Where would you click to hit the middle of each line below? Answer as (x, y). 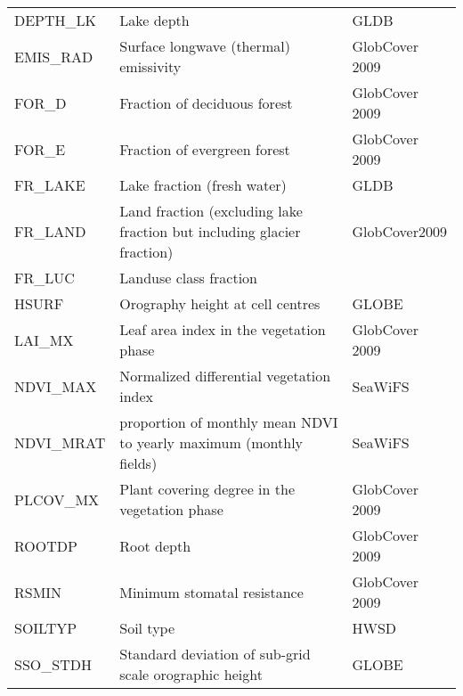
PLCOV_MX (57, 499)
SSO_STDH (53, 664)
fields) (138, 463)
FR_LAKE (50, 185)
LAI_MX (44, 340)
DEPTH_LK (56, 20)
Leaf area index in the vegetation (223, 329)
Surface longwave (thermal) (205, 46)
